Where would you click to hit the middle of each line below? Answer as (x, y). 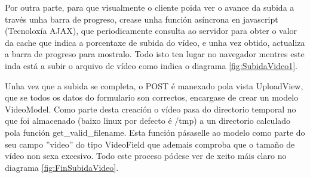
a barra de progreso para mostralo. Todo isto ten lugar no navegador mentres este (155, 54)
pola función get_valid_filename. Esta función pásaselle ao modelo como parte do (155, 132)
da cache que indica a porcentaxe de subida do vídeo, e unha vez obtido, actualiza (155, 42)
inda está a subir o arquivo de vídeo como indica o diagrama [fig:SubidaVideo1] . (151, 65)
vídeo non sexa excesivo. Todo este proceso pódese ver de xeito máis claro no (146, 156)
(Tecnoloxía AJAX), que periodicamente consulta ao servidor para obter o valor (151, 31)
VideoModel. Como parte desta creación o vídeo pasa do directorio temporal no (151, 109)
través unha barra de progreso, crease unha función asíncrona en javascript (142, 19)
